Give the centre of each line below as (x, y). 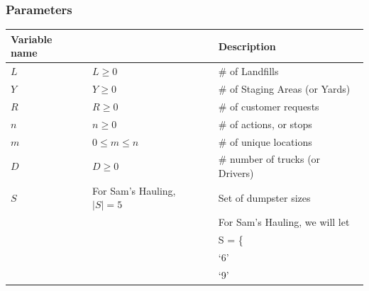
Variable (32, 39)
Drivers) (236, 172)
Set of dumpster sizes (264, 197)
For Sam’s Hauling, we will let (284, 222)
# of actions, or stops (265, 124)
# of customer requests (269, 106)
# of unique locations (265, 141)
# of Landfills (248, 71)
